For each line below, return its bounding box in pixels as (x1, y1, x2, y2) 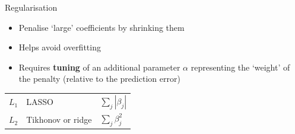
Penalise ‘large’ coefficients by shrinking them (18, 21, 185, 33)
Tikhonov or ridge (26, 113, 92, 126)
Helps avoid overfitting (18, 41, 101, 53)
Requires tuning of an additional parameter (18, 60, 180, 73)
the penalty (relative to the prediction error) (18, 72, 180, 85)
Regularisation (5, 1, 58, 13)
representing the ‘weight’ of (191, 60, 290, 73)
